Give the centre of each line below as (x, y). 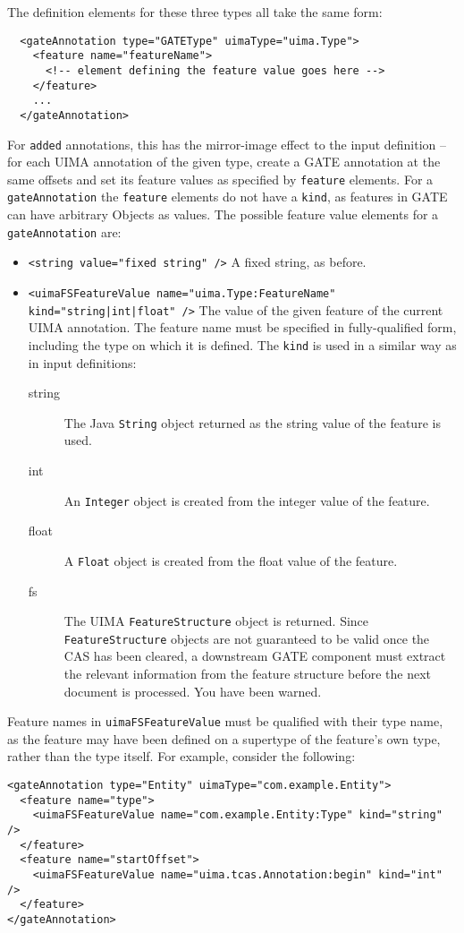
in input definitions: (82, 362)
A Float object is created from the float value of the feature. (231, 560)
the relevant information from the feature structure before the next (248, 673)
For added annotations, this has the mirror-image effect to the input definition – (227, 144)
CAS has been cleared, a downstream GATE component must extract (255, 656)
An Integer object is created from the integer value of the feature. (247, 500)
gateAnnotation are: (64, 231)
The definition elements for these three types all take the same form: (195, 12)
